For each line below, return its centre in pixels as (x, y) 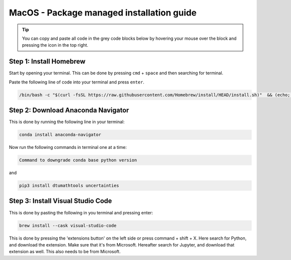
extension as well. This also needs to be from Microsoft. (65, 252)
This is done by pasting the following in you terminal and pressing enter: (81, 212)
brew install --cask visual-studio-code (68, 225)
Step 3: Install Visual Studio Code (61, 201)
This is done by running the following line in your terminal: (67, 122)
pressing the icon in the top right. (55, 45)
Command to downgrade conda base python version (78, 160)
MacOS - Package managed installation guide (103, 13)
